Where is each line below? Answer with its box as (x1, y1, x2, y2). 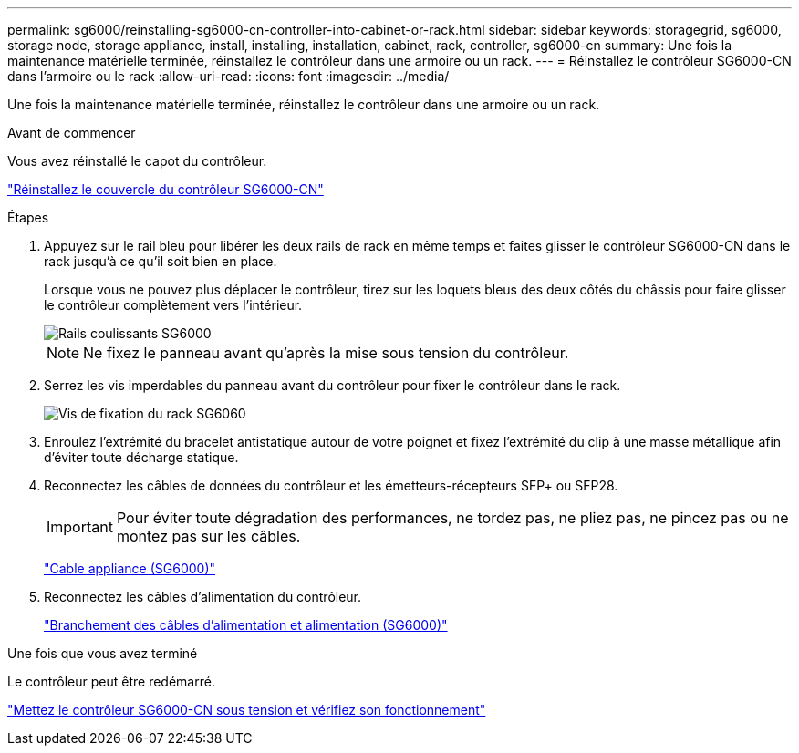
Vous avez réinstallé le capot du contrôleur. (7, 153, 267, 169)
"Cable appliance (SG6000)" (44, 561, 216, 576)
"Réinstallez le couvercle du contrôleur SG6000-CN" (7, 181, 324, 197)
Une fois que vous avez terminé (7, 645, 198, 661)
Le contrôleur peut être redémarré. (7, 674, 215, 689)
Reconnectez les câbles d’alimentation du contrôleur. (44, 589, 362, 604)
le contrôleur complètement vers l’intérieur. (44, 297, 303, 313)
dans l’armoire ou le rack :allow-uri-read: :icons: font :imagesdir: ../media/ (7, 68, 450, 84)
